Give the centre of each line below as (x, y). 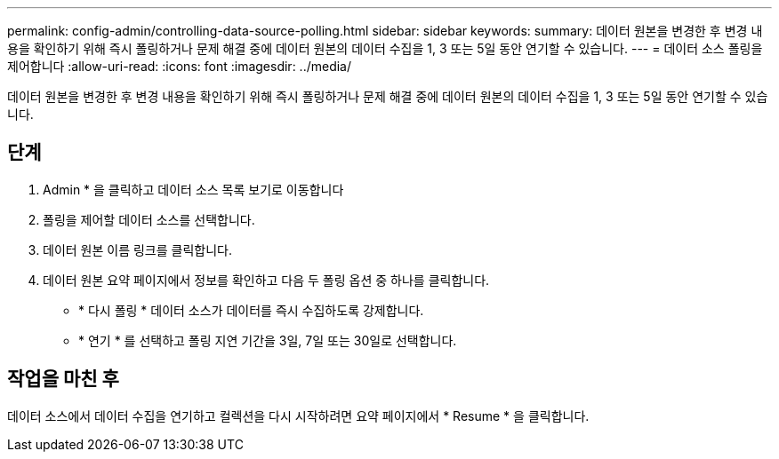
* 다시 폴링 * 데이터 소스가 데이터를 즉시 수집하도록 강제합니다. (251, 310)
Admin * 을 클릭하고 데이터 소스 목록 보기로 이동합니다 (193, 189)
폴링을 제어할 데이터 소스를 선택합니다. (149, 219)
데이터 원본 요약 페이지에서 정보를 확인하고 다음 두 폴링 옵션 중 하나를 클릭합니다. (266, 280)
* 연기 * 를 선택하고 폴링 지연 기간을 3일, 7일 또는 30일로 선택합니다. (268, 340)
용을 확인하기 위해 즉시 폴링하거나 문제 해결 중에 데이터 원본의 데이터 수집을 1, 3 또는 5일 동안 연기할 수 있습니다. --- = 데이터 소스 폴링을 (385, 48)
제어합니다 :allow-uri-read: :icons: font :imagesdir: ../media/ (180, 66)
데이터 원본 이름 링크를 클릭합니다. (137, 249)
